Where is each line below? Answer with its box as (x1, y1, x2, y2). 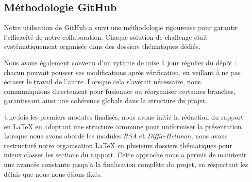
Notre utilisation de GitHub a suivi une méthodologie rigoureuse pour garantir (4, 22, 238, 32)
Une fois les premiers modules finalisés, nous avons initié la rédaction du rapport (4, 111, 244, 121)
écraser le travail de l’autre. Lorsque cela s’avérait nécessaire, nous (4, 76, 201, 87)
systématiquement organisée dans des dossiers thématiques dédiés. (4, 41, 201, 51)
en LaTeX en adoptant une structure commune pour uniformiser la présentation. (4, 121, 244, 131)
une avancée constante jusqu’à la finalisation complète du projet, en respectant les (4, 159, 248, 169)
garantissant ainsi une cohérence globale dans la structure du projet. (4, 95, 207, 106)
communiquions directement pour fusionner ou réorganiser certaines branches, (4, 86, 235, 96)
